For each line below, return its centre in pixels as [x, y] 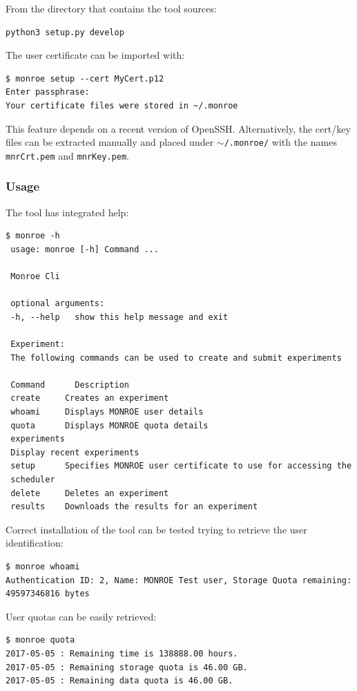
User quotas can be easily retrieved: [81, 616]
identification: [35, 543]
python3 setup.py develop [65, 32]
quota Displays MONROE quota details [109, 425]
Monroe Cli [35, 277]
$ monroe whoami [43, 566]
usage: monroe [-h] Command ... [85, 249]
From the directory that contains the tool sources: [111, 8]
